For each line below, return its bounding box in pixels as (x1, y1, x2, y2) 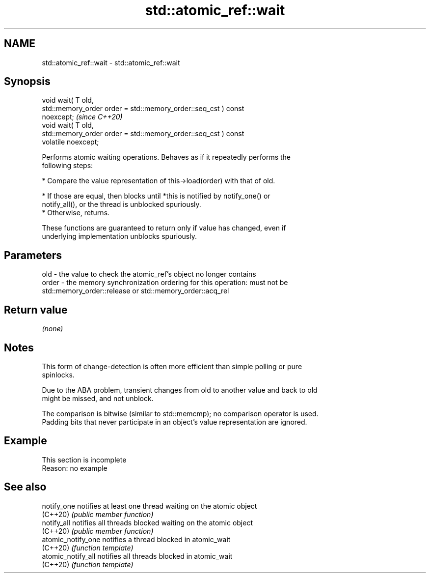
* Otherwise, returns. (42, 208, 110, 217)
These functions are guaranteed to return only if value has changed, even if (42, 224, 286, 232)
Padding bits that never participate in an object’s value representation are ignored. (42, 417, 307, 426)
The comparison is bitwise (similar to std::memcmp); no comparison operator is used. (42, 409, 319, 418)
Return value (4, 303, 68, 316)
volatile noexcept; (42, 138, 99, 146)
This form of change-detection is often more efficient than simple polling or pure (42, 362, 302, 371)
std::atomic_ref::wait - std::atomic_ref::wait (42, 58, 180, 67)
